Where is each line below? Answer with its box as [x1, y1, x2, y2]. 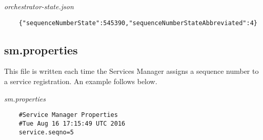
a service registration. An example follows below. [4, 76, 157, 87]
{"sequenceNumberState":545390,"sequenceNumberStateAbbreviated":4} [18, 19, 257, 27]
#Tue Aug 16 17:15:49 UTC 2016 [18, 119, 126, 127]
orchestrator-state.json [4, 1, 74, 11]
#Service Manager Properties [18, 111, 118, 119]
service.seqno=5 [18, 128, 74, 136]
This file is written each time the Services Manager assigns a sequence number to [4, 66, 259, 76]
